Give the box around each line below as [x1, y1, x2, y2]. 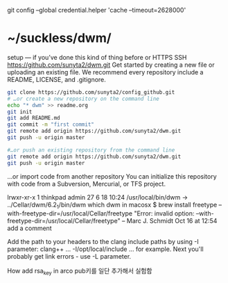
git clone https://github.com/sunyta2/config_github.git [7, 88, 175, 96]
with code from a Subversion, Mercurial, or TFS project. [7, 179, 166, 188]
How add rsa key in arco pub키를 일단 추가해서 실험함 [7, 267, 152, 277]
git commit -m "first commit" [7, 121, 95, 128]
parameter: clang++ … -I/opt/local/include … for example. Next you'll [7, 245, 204, 253]
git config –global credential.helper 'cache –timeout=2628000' [7, 6, 186, 14]
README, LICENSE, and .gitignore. [7, 75, 106, 83]
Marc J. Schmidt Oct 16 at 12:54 [126, 217, 218, 225]
